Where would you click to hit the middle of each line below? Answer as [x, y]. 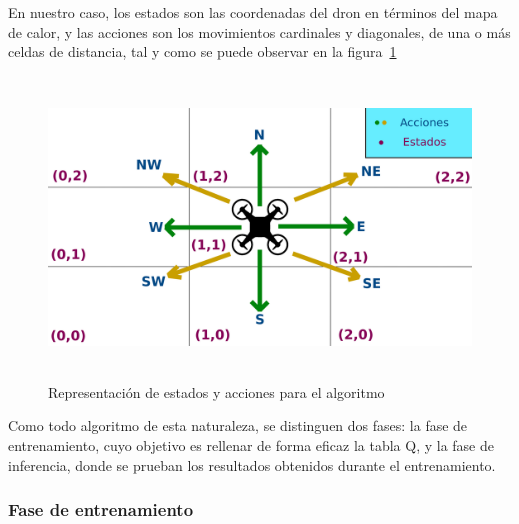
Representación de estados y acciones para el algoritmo [216, 391]
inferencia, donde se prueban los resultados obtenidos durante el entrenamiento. [252, 464]
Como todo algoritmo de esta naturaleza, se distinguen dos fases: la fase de [238, 425]
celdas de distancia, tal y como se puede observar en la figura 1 [202, 51]
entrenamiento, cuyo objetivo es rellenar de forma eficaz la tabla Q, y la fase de [251, 444]
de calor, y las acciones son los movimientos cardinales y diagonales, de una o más [259, 31]
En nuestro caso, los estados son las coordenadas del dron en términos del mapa [253, 12]
